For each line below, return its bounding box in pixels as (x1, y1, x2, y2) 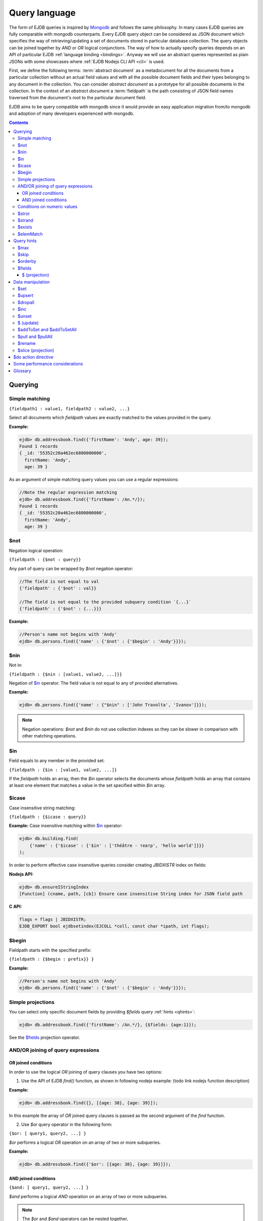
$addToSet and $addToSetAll (18, 327, 77, 333)
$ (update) (18, 320, 39, 326)
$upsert (18, 293, 34, 298)
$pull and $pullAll (18, 334, 53, 339)
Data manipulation (13, 279, 50, 285)
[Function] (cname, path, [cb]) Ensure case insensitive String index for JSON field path (19, 891, 243, 896)
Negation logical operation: (9, 547, 63, 553)
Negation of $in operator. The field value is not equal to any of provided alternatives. (9, 680, 179, 686)
